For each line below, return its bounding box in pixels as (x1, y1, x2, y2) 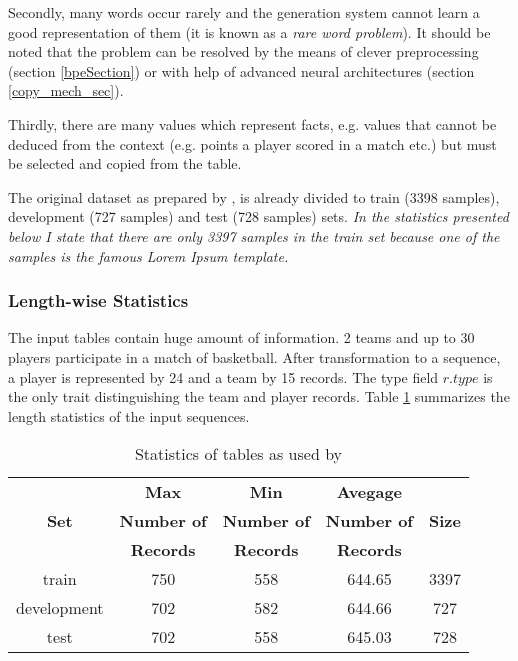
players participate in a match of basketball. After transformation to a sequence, (8, 346, 501, 367)
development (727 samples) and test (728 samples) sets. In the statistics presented (8, 206, 509, 227)
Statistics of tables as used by (134, 442, 343, 466)
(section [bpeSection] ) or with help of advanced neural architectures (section (8, 60, 475, 81)
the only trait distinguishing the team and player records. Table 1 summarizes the (8, 386, 510, 407)
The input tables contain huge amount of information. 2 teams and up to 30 (8, 327, 475, 348)
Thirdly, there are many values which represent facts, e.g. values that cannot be (8, 113, 497, 134)
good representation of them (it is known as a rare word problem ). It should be (8, 21, 491, 42)
